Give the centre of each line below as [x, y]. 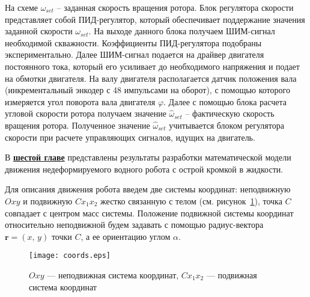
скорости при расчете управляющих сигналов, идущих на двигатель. [130, 137]
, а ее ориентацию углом [126, 236]
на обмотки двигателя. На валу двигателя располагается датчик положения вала [151, 78]
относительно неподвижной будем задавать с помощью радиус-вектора [134, 225]
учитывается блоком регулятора [226, 125]
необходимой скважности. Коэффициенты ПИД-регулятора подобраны [133, 42]
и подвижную [48, 201]
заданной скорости [39, 31]
